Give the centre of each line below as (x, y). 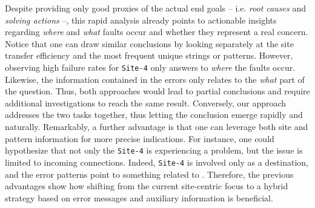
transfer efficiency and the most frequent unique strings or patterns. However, (149, 55)
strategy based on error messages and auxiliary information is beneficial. (139, 197)
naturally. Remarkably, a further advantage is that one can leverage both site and (157, 126)
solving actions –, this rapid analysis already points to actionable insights (141, 20)
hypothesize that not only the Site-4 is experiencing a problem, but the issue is (154, 150)
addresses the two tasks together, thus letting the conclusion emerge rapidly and (154, 115)
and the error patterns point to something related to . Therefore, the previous (149, 174)
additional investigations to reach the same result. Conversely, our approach (146, 102)
